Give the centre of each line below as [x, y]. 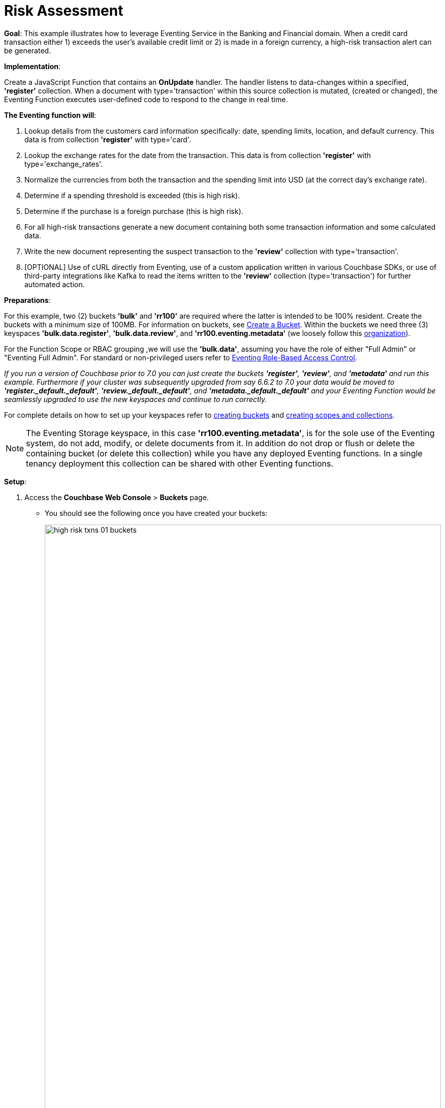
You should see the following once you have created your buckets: [156, 513]
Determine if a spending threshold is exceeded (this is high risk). [132, 195]
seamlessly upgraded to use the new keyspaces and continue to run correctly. [136, 399]
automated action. [55, 284]
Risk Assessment [64, 11]
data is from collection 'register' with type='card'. [108, 139]
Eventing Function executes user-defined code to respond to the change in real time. [146, 99]
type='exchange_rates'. [64, 164]
